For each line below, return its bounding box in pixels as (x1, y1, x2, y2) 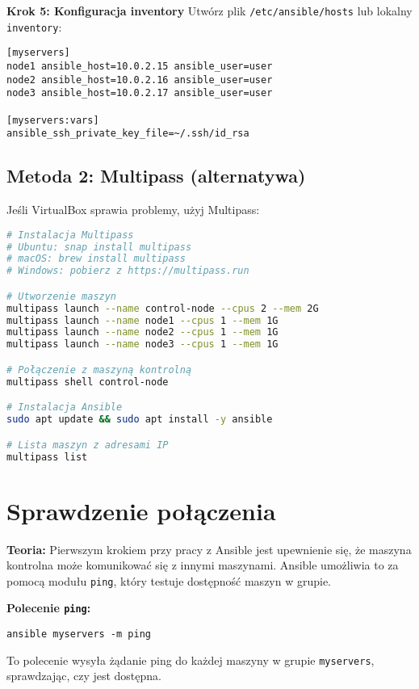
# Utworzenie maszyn (6, 290, 117, 302)
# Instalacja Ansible (6, 401, 123, 414)
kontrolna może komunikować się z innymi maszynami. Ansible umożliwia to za (6, 557, 399, 573)
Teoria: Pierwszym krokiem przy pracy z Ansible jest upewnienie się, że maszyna (6, 540, 412, 557)
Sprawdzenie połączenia (6, 494, 276, 527)
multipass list (6, 451, 88, 463)
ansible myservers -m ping (6, 628, 151, 641)
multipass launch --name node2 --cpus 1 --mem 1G (6, 326, 279, 338)
